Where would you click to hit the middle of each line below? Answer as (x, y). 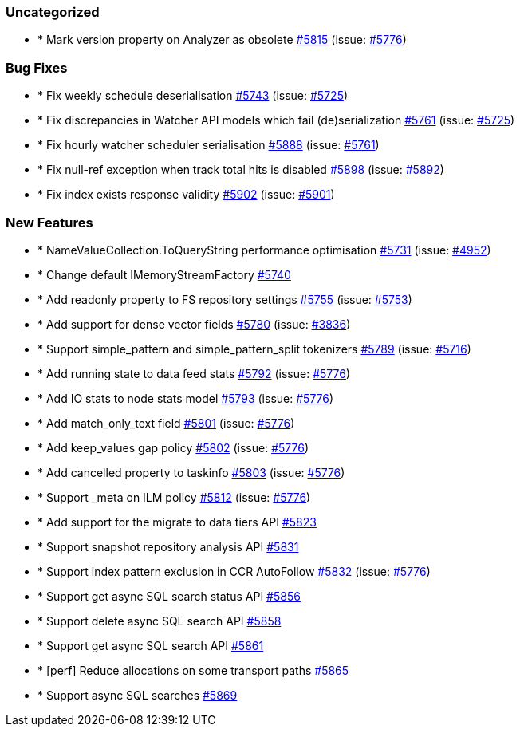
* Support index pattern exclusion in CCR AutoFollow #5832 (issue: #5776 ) (234, 571)
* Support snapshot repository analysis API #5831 (168, 546)
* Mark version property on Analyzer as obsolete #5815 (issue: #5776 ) (222, 40)
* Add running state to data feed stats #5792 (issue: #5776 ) (194, 373)
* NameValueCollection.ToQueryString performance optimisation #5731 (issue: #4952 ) (264, 250)
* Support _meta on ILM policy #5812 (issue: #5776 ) (174, 497)
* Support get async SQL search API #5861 (151, 645)
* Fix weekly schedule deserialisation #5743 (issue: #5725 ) (193, 96)
